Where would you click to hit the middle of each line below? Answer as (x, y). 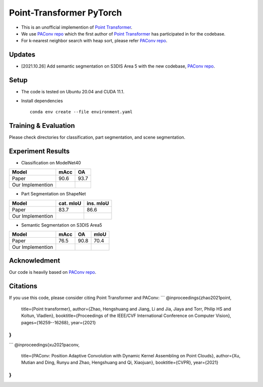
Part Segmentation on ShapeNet (54, 194)
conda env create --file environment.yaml (81, 112)
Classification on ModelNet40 (51, 162)
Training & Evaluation (42, 126)
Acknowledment (35, 261)
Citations (23, 286)
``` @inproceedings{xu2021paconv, (44, 345)
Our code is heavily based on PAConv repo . (53, 272)
